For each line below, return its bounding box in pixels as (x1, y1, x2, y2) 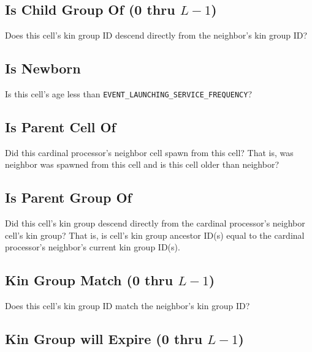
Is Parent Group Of (5, 188, 132, 207)
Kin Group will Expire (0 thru (5, 329, 203, 348)
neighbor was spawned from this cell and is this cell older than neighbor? (5, 158, 279, 171)
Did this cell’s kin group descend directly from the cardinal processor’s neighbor (5, 217, 305, 230)
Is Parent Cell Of (5, 118, 116, 137)
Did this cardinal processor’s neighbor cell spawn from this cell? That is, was (5, 146, 294, 159)
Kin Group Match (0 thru (5, 271, 173, 290)
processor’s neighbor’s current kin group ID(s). (5, 241, 180, 253)
